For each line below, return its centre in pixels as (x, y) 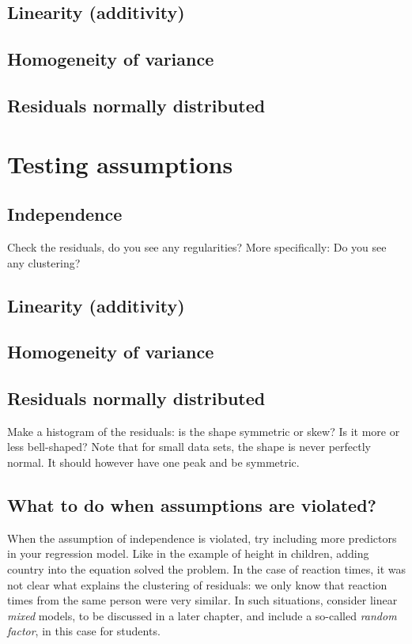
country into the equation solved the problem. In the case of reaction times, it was (206, 569)
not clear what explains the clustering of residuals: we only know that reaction (197, 584)
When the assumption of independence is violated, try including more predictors (202, 538)
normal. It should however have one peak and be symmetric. (153, 462)
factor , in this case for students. (84, 631)
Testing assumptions (120, 163)
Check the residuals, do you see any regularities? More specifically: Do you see (197, 246)
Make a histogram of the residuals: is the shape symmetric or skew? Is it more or (204, 431)
